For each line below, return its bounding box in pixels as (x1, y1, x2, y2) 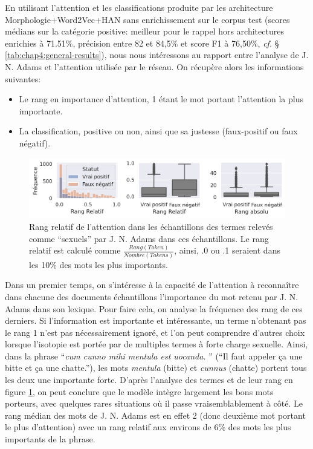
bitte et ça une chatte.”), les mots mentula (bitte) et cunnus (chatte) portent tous (5, 361, 307, 374)
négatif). (19, 136, 51, 149)
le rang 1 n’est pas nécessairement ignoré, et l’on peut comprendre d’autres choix (5, 326, 305, 338)
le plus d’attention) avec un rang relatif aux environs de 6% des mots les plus (5, 421, 291, 433)
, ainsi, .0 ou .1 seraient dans (174, 244, 280, 257)
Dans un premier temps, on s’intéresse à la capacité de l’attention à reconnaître (5, 278, 299, 291)
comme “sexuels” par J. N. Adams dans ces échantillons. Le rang (29, 232, 269, 244)
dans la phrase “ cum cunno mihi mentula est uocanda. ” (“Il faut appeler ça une (5, 349, 303, 362)
